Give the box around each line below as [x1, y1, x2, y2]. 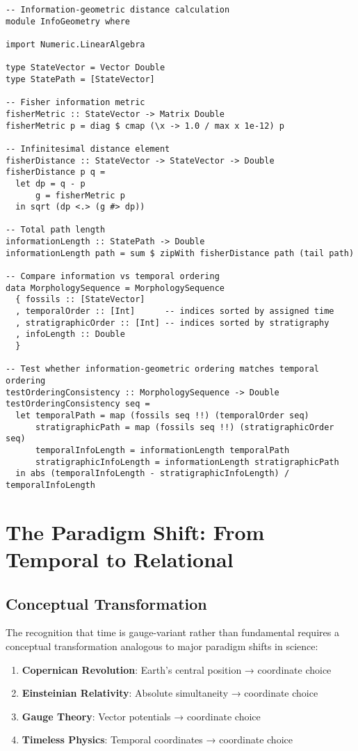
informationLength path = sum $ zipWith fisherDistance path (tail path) [6, 248, 355, 258]
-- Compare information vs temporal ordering [6, 271, 220, 282]
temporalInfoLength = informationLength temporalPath [35, 445, 290, 455]
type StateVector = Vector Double [6, 63, 165, 73]
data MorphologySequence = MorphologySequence [6, 283, 225, 293]
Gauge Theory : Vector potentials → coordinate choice [22, 709, 261, 723]
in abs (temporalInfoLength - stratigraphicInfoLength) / [15, 468, 290, 479]
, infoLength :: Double [15, 329, 125, 340]
